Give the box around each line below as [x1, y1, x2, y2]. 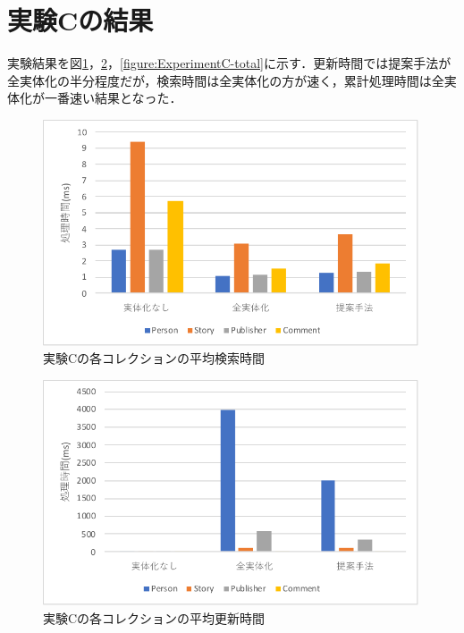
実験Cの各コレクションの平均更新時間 [43, 609, 266, 627]
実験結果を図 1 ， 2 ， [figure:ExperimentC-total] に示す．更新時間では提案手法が [7, 54, 451, 72]
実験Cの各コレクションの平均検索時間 [43, 349, 266, 367]
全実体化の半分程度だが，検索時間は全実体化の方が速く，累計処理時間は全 [7, 71, 444, 89]
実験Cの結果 [7, 2, 154, 38]
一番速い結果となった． [44, 89, 182, 107]
